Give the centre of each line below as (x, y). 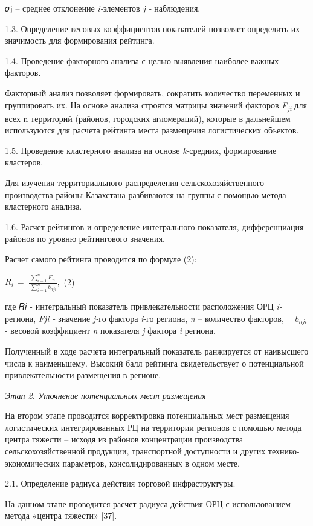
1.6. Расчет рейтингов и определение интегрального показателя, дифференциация (154, 226)
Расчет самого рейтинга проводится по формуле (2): (101, 259)
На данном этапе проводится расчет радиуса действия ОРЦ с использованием (148, 503)
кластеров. (24, 162)
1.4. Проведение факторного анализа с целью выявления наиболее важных (142, 60)
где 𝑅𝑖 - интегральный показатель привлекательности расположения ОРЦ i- (144, 306)
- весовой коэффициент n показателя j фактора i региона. (110, 331)
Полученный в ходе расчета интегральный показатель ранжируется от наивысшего (157, 351)
